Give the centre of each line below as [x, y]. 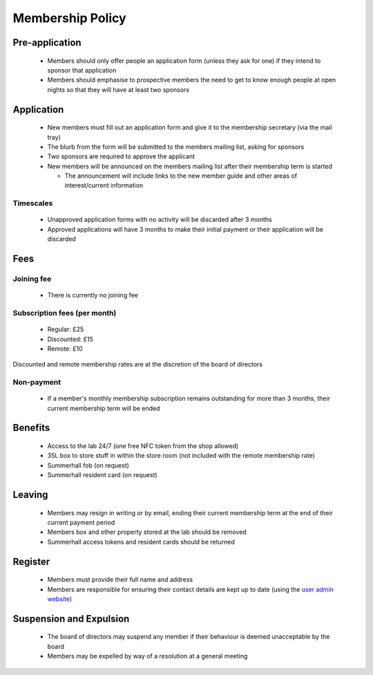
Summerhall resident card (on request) [103, 475]
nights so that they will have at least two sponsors [118, 89]
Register [31, 561]
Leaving [30, 495]
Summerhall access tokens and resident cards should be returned [141, 542]
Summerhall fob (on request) [88, 465]
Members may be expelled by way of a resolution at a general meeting [147, 656]
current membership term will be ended [104, 408]
